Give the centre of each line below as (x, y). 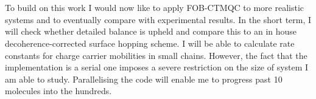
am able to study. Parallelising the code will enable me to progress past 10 (144, 79)
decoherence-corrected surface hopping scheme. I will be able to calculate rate (150, 43)
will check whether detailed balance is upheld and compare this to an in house (151, 31)
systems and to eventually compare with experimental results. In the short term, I (158, 19)
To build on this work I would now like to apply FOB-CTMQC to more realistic (155, 8)
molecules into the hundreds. (58, 91)
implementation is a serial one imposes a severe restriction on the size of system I (157, 67)
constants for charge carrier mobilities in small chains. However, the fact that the (156, 55)
